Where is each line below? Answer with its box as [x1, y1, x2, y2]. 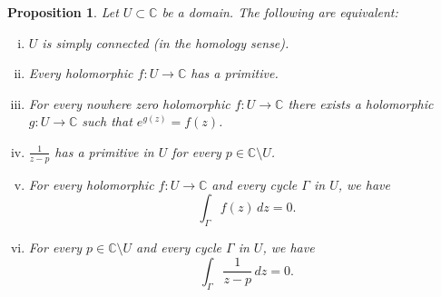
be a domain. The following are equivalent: [162, 3, 398, 21]
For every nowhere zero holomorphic [28, 94, 230, 113]
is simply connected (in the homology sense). [42, 33, 289, 52]
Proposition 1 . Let [7, 3, 119, 21]
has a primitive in [54, 142, 154, 161]
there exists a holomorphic [288, 94, 434, 113]
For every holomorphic [28, 174, 154, 193]
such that [82, 112, 132, 131]
